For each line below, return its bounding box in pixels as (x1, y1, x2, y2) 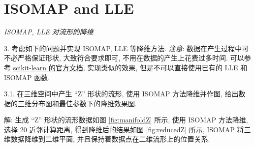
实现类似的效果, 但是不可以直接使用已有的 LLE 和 (87, 62, 248, 72)
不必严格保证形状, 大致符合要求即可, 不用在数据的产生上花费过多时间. (4, 53, 228, 63)
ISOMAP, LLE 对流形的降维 (4, 27, 94, 37)
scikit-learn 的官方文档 (13, 62, 83, 72)
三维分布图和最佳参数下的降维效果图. (17, 98, 137, 108)
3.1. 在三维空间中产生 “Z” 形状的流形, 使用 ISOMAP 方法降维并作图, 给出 (4, 88, 239, 99)
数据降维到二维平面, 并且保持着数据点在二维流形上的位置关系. (10, 134, 210, 144)
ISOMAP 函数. (4, 72, 50, 82)
